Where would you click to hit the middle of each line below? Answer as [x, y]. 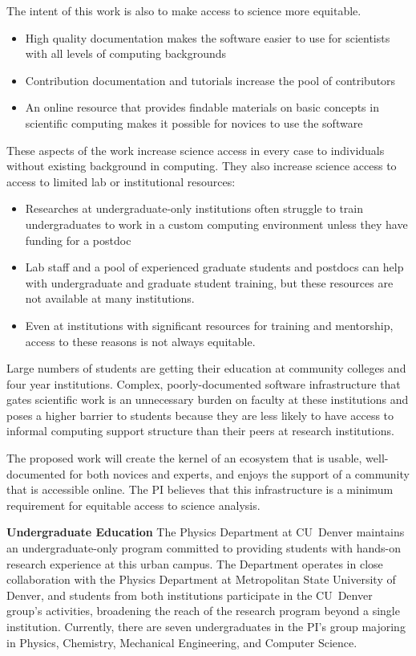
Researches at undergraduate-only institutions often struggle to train [194, 208]
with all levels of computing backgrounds [126, 53]
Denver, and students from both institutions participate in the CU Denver [190, 595]
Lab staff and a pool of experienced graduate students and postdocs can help [214, 267]
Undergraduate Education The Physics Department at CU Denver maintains [206, 532]
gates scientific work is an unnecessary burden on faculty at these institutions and [208, 399]
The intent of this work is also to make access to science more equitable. [184, 10]
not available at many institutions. [110, 298]
